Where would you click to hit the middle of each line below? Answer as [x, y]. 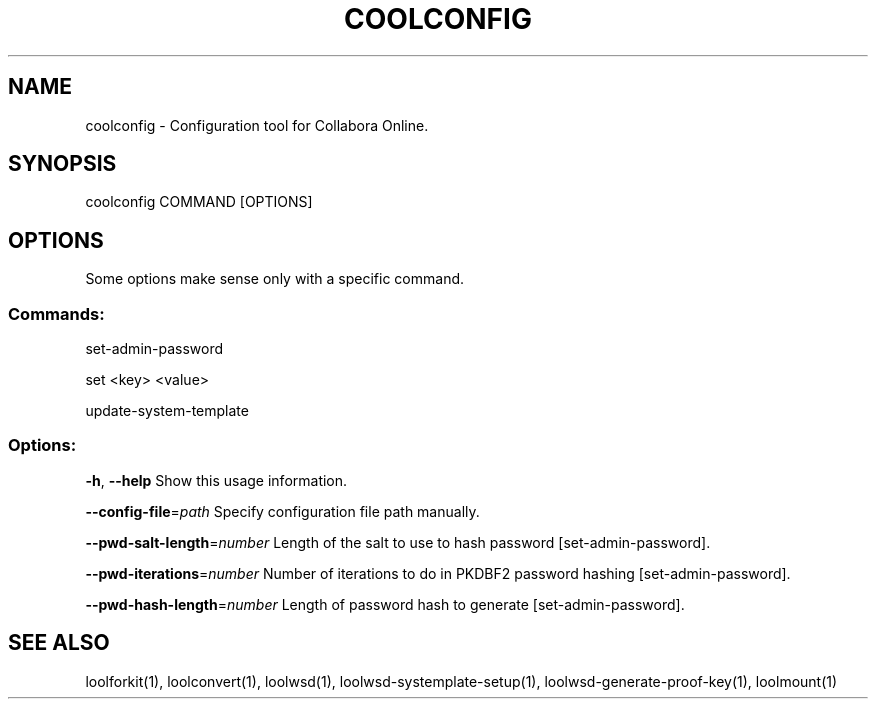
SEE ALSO [59, 643]
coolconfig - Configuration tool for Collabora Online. [257, 125]
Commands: [56, 313]
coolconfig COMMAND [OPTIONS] [199, 202]
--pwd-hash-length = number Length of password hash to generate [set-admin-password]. [385, 604]
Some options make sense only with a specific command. [275, 279]
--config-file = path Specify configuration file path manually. [282, 511]
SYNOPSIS [62, 164]
